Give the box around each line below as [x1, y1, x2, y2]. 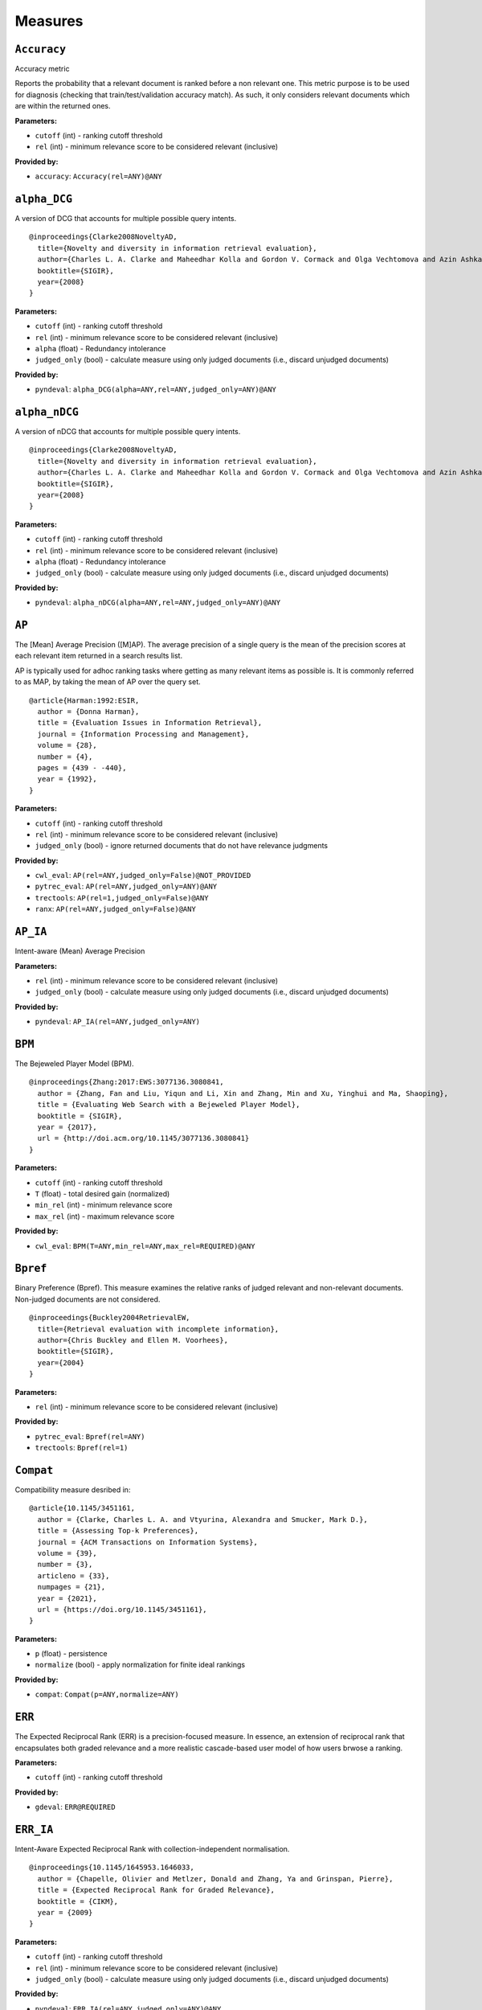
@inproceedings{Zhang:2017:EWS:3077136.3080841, [29, 1077, 224, 1087]
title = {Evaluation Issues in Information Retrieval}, [37, 718, 263, 728]
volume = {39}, [37, 1549, 97, 1557]
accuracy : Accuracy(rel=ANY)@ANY [35, 171, 162, 181]
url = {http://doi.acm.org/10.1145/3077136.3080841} [37, 1134, 250, 1143]
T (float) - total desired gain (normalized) [35, 1188, 170, 1198]
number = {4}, [37, 752, 93, 761]
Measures [14, 12, 84, 30]
